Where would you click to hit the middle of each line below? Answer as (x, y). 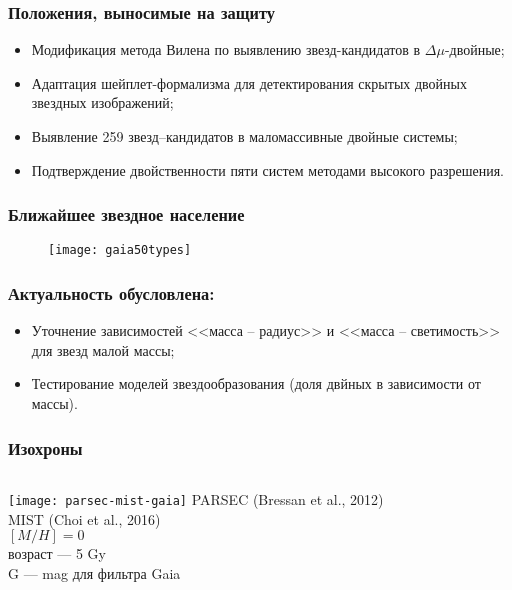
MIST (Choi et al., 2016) (84, 518)
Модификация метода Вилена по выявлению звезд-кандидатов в (226, 49)
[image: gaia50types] (120, 250)
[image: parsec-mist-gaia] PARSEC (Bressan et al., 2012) (196, 498)
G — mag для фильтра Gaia (94, 572)
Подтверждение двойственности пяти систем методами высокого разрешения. (267, 169)
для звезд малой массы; (103, 349)
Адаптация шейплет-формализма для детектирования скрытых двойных (249, 82)
